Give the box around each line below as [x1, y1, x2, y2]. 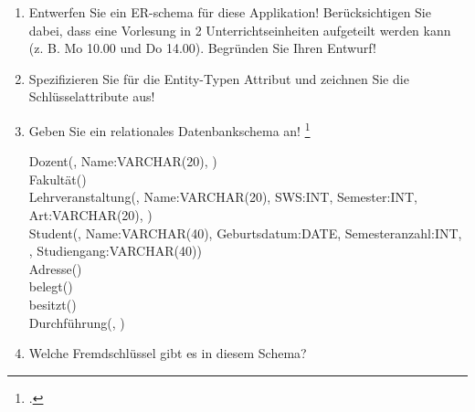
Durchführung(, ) [28, 312, 125, 332]
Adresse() [28, 259, 82, 278]
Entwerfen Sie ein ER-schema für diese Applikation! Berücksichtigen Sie [28, 3, 431, 21]
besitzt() [28, 294, 77, 313]
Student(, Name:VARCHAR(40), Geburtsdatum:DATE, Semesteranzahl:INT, [28, 223, 462, 242]
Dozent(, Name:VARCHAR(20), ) [28, 152, 217, 171]
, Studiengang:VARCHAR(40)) [28, 241, 202, 260]
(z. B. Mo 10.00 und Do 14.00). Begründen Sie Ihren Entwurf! [28, 38, 376, 58]
